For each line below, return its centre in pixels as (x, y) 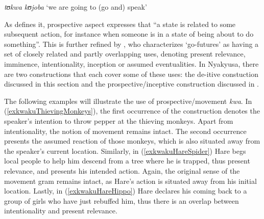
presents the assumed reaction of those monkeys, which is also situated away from (132, 141)
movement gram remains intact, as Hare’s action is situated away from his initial (130, 181)
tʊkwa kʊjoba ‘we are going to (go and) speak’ (76, 7)
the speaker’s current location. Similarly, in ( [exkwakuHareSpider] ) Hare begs (125, 150)
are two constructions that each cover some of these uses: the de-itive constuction (131, 74)
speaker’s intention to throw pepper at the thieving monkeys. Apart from (119, 120)
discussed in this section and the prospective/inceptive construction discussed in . (131, 84)
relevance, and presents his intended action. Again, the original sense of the (122, 170)
